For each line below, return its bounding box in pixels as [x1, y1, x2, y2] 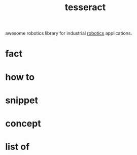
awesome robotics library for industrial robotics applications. [5, 30, 132, 37]
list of [5, 141, 30, 152]
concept [5, 117, 42, 129]
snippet [5, 95, 38, 106]
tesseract [64, 2, 106, 13]
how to [5, 71, 35, 83]
